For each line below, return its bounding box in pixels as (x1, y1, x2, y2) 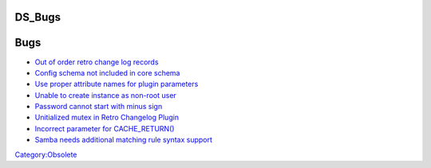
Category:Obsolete (14, 150, 77, 159)
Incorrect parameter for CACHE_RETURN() (34, 123, 175, 133)
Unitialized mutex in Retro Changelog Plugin (34, 112, 180, 123)
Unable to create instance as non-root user (34, 90, 177, 100)
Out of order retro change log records (34, 57, 159, 67)
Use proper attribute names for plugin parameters (34, 80, 199, 89)
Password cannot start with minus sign (34, 102, 163, 111)
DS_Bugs (14, 10, 61, 24)
